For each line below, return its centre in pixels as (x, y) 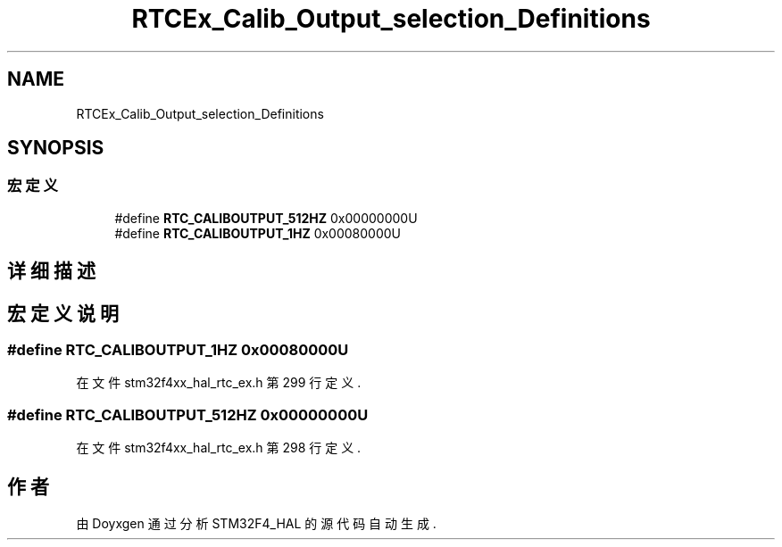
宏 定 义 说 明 (63, 313)
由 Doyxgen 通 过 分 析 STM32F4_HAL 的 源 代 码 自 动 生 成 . (256, 524)
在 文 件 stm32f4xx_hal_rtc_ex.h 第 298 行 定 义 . (219, 448)
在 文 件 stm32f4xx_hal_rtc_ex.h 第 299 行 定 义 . (219, 383)
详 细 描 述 (51, 271)
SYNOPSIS (56, 148)
